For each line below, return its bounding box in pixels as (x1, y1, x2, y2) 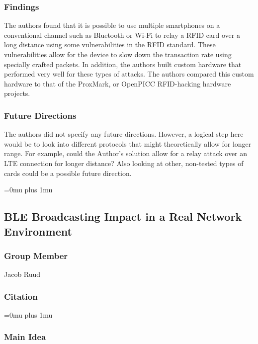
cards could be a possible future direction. (4, 168, 132, 178)
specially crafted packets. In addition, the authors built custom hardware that (4, 59, 242, 69)
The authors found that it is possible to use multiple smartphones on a (4, 20, 220, 30)
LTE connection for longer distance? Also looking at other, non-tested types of (4, 158, 244, 168)
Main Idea (4, 331, 46, 343)
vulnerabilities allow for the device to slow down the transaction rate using (4, 49, 232, 59)
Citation (4, 290, 38, 302)
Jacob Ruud (4, 269, 41, 279)
